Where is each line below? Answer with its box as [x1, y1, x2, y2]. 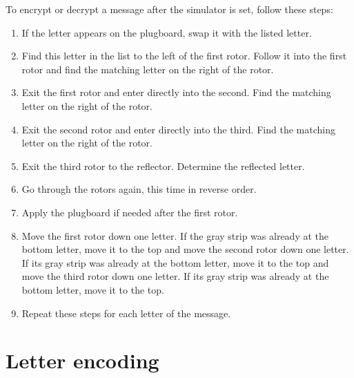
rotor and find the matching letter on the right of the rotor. [21, 62, 274, 76]
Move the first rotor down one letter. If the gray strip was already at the [21, 228, 329, 243]
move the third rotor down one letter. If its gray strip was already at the [21, 269, 329, 283]
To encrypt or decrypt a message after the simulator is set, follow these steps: [6, 2, 333, 16]
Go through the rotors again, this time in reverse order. [21, 182, 257, 196]
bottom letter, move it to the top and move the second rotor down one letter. [21, 242, 349, 256]
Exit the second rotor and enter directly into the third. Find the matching [21, 122, 335, 136]
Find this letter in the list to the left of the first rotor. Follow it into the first [21, 48, 347, 63]
